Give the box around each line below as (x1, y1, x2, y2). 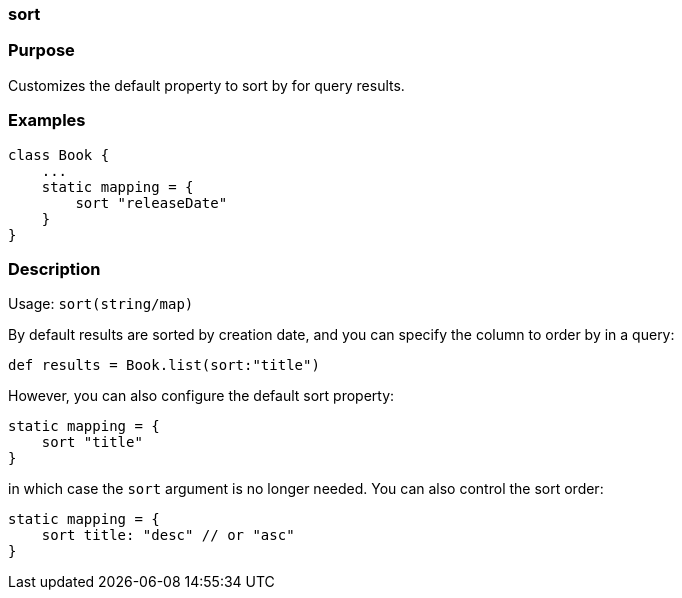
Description (8, 258, 101, 279)
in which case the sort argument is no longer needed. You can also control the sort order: (8, 480, 604, 498)
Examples (8, 110, 86, 131)
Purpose (8, 40, 75, 61)
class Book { (8, 146, 110, 163)
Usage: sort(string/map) (8, 295, 194, 313)
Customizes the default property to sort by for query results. (8, 76, 405, 94)
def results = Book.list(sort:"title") (8, 357, 320, 374)
